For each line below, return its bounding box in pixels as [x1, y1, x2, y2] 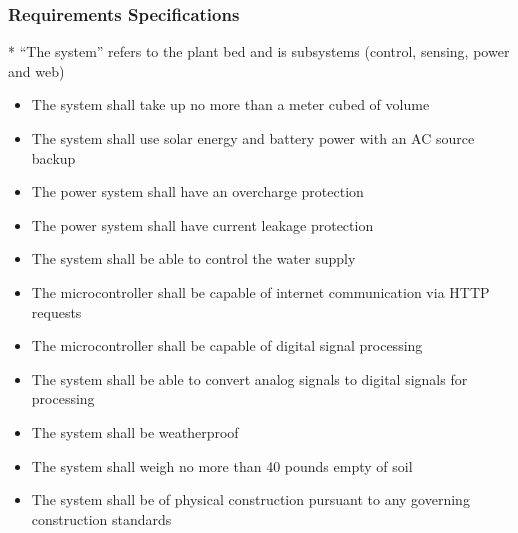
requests [31, 301, 82, 322]
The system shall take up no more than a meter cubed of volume [31, 94, 430, 115]
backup [31, 147, 76, 168]
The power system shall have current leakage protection [31, 214, 374, 235]
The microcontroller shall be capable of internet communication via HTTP [31, 281, 490, 302]
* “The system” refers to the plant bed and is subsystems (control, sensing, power [8, 41, 510, 62]
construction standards [31, 508, 172, 529]
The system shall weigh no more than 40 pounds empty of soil [31, 455, 413, 476]
